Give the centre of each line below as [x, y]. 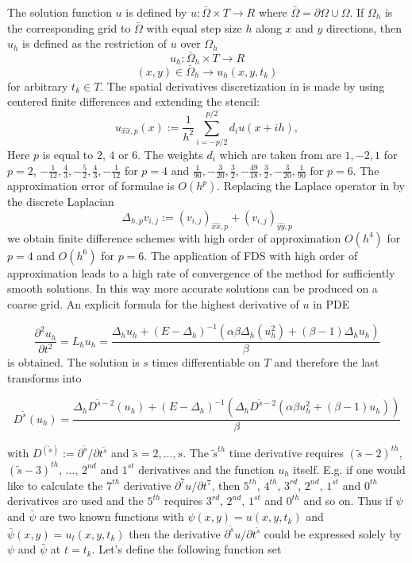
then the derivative [175, 533]
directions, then [364, 27]
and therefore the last [327, 362]
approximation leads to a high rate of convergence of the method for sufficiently [201, 272]
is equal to [68, 154]
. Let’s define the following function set [187, 549]
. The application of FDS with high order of [251, 255]
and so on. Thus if [348, 501]
